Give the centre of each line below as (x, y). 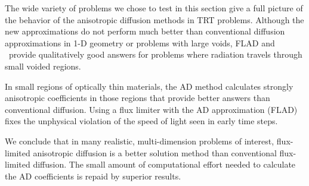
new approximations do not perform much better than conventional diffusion (145, 31)
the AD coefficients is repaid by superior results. (93, 176)
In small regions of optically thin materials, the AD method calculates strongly (149, 86)
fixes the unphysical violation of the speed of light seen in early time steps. (141, 121)
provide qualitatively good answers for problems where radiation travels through (155, 54)
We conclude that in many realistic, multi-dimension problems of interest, (140, 141)
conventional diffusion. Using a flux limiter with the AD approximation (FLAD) (151, 109)
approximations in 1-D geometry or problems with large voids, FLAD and (140, 42)
